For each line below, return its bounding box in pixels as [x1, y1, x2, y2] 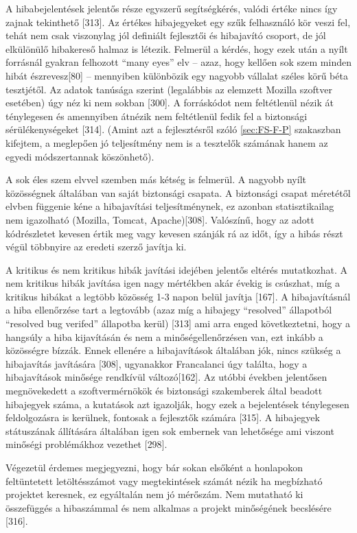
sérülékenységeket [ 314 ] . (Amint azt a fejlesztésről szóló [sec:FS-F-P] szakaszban [5, 122, 341, 137]
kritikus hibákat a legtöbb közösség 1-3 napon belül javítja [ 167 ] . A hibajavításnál [5, 289, 351, 303]
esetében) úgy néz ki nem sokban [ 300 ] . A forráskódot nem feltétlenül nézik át [5, 95, 334, 110]
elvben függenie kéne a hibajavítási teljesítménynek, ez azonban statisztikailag [5, 199, 334, 213]
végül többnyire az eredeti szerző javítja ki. [5, 239, 187, 254]
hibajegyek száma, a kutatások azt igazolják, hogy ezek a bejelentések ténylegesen [5, 396, 349, 411]
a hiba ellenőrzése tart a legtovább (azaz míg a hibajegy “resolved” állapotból [5, 303, 332, 317]
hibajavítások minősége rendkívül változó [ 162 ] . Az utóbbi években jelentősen [5, 370, 327, 384]
